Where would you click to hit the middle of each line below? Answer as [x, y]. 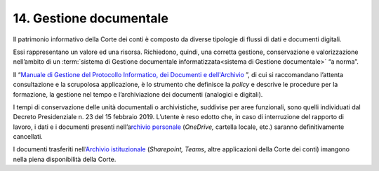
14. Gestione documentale [91, 18]
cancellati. [28, 137]
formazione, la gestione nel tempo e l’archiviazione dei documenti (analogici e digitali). [138, 94]
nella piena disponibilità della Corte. [65, 159]
